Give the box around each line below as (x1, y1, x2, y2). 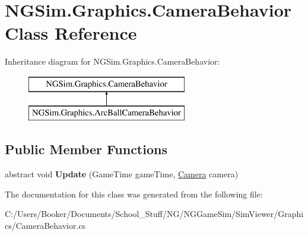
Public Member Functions (5, 140, 167, 158)
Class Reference (5, 21, 137, 45)
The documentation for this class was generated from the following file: (5, 187, 263, 200)
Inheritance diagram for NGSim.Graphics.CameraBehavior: (5, 55, 220, 68)
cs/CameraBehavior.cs (5, 219, 86, 232)
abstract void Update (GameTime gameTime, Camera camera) (5, 168, 239, 180)
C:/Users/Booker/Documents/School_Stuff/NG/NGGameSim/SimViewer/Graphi (5, 208, 304, 220)
